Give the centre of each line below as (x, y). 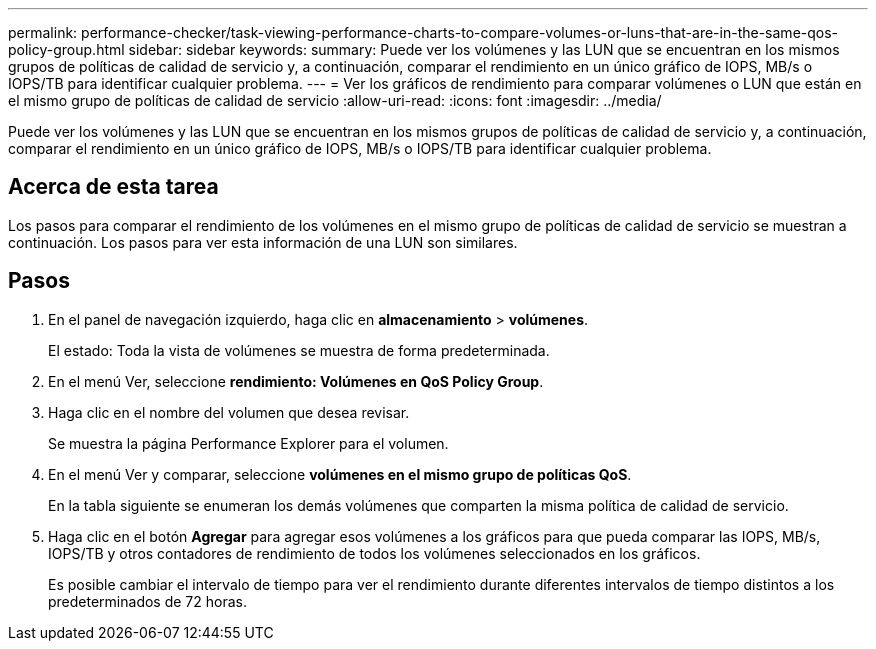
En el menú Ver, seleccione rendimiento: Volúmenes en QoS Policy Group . (296, 381)
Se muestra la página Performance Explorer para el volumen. (248, 443)
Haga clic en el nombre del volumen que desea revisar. (229, 412)
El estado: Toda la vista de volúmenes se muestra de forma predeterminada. (299, 350)
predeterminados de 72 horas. (147, 601)
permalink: (43, 32)
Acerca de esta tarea (113, 187)
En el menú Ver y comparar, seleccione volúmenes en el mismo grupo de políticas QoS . (340, 474)
